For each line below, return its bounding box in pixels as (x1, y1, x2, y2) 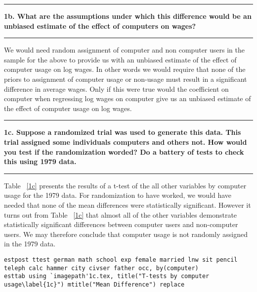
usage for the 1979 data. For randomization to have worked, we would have (4, 190, 232, 200)
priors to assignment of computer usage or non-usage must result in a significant (4, 73, 247, 84)
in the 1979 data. (4, 238, 56, 249)
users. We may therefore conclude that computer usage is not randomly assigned (4, 229, 248, 239)
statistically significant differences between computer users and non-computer (4, 219, 238, 230)
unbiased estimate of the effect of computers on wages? (4, 20, 196, 31)
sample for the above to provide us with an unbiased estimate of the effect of (4, 54, 237, 64)
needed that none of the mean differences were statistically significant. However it (4, 199, 251, 210)
